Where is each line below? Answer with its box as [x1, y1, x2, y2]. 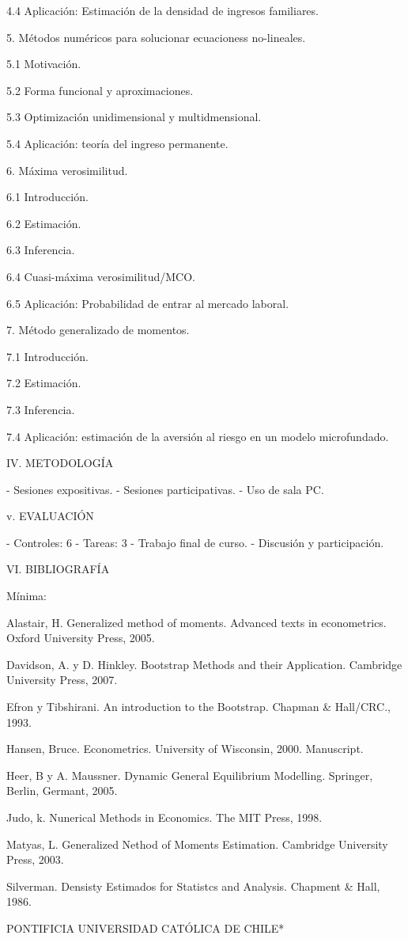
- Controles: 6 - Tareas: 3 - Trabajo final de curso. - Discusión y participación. [6, 534, 384, 550]
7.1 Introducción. [6, 348, 89, 364]
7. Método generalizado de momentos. [6, 321, 190, 338]
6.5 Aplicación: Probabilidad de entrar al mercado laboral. [6, 295, 289, 311]
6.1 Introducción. [6, 188, 89, 205]
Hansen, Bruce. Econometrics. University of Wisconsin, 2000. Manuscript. [6, 740, 364, 757]
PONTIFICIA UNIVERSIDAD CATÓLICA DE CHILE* [6, 919, 285, 936]
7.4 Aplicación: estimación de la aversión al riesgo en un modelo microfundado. [6, 428, 389, 444]
